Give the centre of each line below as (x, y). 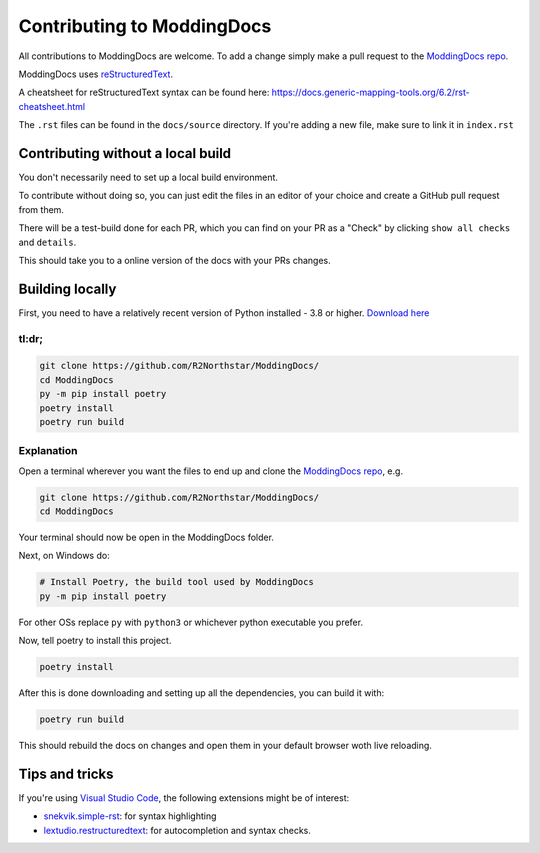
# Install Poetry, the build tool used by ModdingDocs (176, 582)
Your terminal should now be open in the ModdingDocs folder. (146, 537)
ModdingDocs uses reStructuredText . (96, 74)
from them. (41, 209)
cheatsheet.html (51, 106)
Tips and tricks (66, 773)
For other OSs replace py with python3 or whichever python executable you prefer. (191, 622)
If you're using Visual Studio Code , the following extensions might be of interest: (184, 798)
